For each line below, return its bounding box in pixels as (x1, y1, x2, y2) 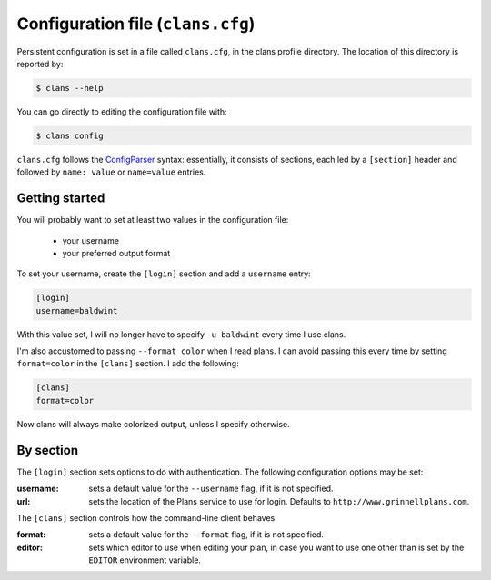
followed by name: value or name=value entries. (16, 166, 206, 177)
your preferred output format (62, 247, 171, 258)
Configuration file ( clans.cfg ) (16, 14, 256, 34)
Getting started (16, 191, 105, 206)
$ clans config (35, 130, 104, 141)
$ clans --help (35, 83, 104, 93)
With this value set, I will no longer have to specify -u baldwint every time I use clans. (16, 328, 346, 340)
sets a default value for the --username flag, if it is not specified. (88, 483, 334, 495)
